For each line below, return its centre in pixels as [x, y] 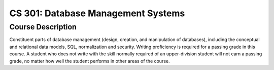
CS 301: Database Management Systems [97, 13]
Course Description [43, 27]
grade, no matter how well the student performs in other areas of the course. [90, 61]
